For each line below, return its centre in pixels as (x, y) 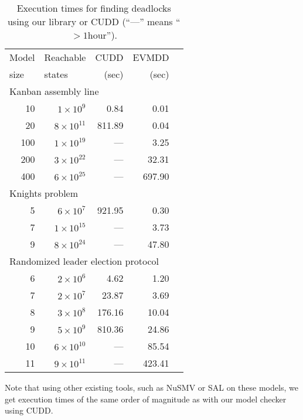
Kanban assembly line (54, 91)
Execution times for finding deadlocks (94, 8)
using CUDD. (29, 410)
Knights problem (44, 193)
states (56, 74)
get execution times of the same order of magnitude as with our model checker (146, 399)
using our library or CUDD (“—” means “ (94, 21)
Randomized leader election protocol (84, 261)
